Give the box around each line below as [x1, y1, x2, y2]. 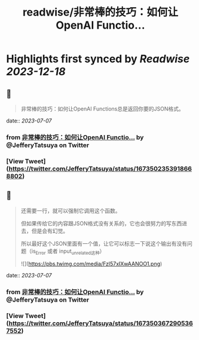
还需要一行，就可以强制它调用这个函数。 [20, 207, 121, 214]
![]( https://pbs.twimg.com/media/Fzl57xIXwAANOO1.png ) [20, 261, 163, 268]
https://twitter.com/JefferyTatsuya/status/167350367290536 [8, 319, 193, 327]
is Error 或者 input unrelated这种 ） [31, 247, 105, 256]
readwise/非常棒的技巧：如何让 [22, 5, 179, 19]
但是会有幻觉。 [31, 227, 69, 234]
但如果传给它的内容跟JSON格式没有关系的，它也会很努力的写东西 [20, 219, 182, 227]
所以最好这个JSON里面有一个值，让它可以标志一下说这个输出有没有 [20, 240, 188, 247]
